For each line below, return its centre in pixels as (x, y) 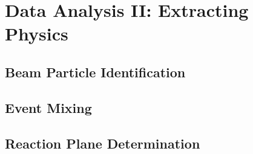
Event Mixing (48, 107)
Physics (37, 34)
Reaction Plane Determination (103, 143)
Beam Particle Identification (95, 72)
